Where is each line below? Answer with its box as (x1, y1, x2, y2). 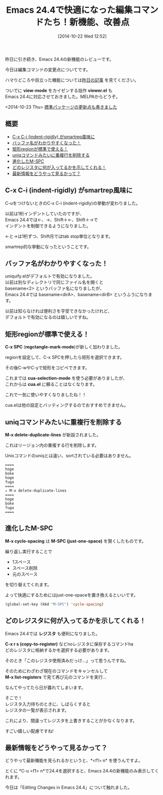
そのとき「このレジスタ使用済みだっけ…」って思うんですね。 (5, 657, 129, 663)
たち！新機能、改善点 (43, 17, 130, 28)
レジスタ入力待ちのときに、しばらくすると (5, 701, 91, 707)
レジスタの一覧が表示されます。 (5, 707, 70, 713)
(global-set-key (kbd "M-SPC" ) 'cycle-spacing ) (5, 601, 104, 607)
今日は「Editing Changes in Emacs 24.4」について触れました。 (5, 785, 132, 791)
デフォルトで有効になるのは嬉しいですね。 (5, 314, 91, 320)
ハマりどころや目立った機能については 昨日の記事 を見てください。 (5, 77, 139, 83)
